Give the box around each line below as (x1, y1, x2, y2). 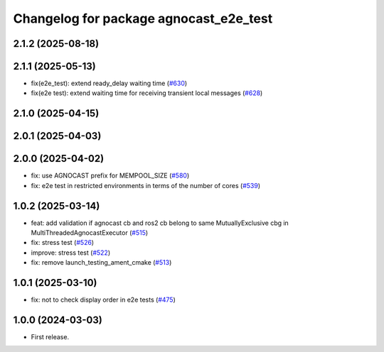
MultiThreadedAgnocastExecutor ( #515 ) (31, 229, 149, 237)
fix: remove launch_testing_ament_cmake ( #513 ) (31, 258, 172, 267)
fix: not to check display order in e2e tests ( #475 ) (31, 295, 176, 304)
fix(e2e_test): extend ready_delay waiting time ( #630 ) (31, 79, 188, 88)
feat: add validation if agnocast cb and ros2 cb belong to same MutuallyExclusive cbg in (31, 219, 289, 227)
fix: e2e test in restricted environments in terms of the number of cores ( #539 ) (31, 181, 261, 189)
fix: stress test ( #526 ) (31, 238, 95, 247)
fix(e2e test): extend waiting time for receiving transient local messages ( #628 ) (31, 89, 263, 97)
